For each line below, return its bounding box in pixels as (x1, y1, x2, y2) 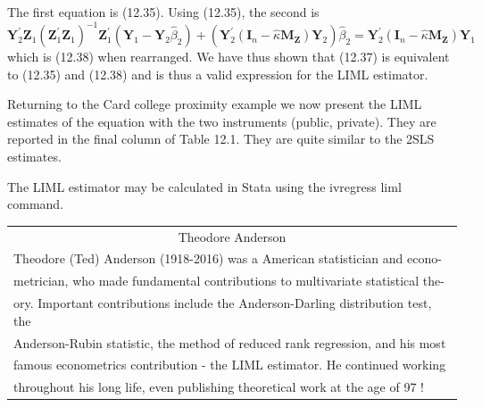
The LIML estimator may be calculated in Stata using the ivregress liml (7, 177, 402, 195)
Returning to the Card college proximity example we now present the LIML (7, 95, 422, 113)
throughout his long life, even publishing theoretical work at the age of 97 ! (13, 378, 424, 396)
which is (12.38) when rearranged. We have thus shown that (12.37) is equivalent (7, 47, 450, 66)
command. (7, 195, 63, 213)
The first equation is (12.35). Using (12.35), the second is (7, 3, 320, 21)
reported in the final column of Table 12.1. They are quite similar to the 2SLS (7, 129, 435, 148)
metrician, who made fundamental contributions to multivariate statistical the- (13, 271, 445, 290)
